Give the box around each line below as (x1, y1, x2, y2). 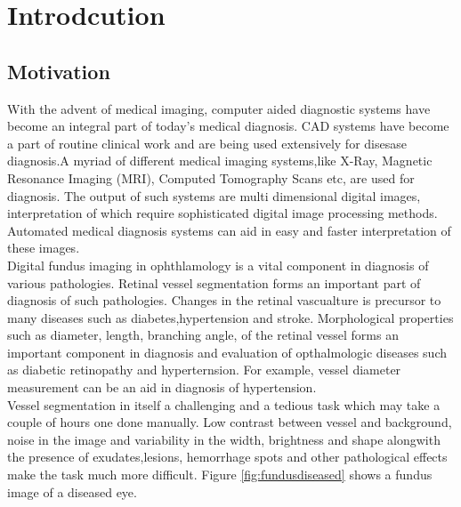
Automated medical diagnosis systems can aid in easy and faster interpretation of (7, 221, 451, 239)
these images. (7, 238, 80, 257)
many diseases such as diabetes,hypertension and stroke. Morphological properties (7, 308, 454, 326)
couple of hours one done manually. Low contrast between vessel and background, (7, 413, 452, 431)
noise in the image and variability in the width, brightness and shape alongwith (7, 430, 441, 448)
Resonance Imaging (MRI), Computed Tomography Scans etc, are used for (7, 168, 415, 187)
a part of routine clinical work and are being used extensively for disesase (7, 133, 407, 152)
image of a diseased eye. (7, 482, 137, 501)
